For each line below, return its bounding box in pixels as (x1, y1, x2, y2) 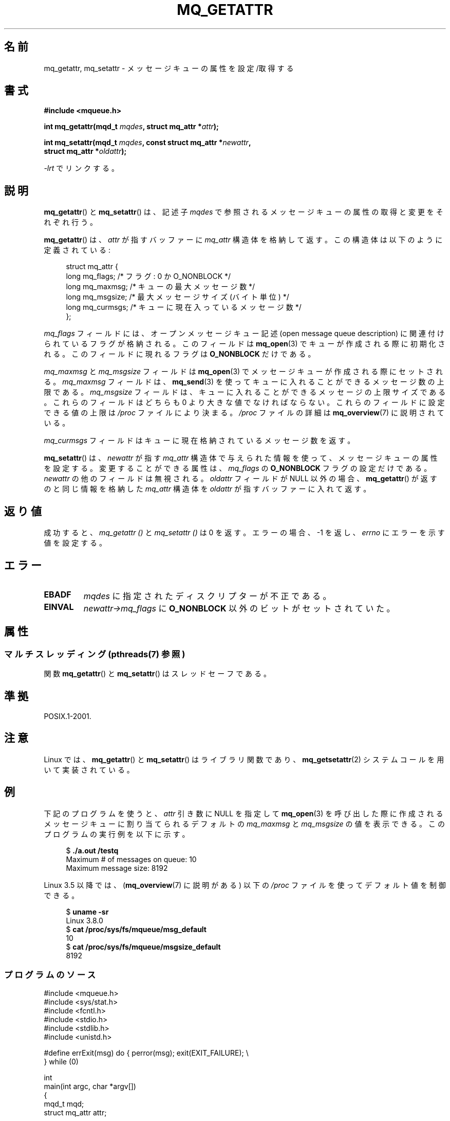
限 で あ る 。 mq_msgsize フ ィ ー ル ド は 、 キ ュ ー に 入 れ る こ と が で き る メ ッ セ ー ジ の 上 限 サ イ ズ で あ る (44, 388, 446, 397)
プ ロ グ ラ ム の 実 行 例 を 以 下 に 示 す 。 (44, 829, 190, 838)
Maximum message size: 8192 (66, 863, 168, 872)
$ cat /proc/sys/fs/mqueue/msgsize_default (66, 942, 221, 951)
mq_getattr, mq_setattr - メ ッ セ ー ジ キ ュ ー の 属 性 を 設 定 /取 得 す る (44, 63, 294, 73)
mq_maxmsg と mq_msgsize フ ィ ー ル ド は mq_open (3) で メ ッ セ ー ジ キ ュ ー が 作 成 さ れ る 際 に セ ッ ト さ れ (44, 367, 443, 376)
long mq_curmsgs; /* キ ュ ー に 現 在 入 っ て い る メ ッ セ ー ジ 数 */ (66, 303, 302, 312)
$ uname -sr (66, 907, 109, 916)
